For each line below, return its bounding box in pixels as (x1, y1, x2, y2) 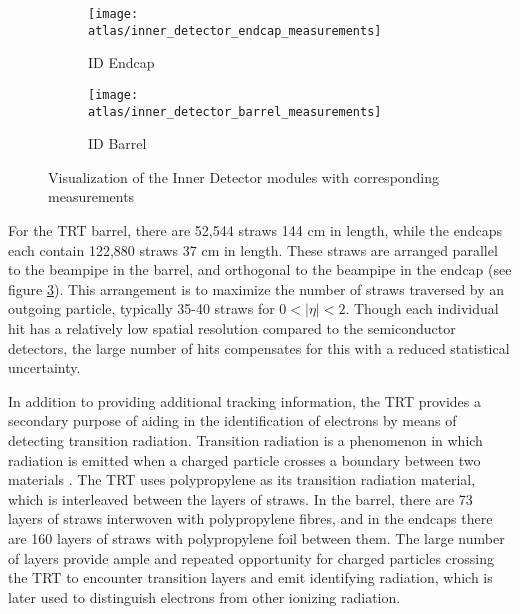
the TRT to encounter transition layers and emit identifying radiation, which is (8, 567, 493, 588)
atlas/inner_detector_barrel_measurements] (88, 104, 382, 119)
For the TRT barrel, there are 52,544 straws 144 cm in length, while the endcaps (8, 220, 502, 240)
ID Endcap (88, 52, 155, 73)
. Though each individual (345, 298, 499, 319)
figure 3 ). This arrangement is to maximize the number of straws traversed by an (8, 278, 505, 299)
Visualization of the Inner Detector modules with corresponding (48, 166, 440, 187)
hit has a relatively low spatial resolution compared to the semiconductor (8, 317, 456, 338)
